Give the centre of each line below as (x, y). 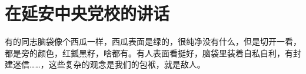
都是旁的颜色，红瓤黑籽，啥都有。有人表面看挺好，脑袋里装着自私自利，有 (149, 53)
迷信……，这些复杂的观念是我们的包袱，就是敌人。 (109, 64)
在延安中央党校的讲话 (87, 13)
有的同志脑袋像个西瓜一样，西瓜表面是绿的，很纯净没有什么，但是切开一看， (153, 41)
